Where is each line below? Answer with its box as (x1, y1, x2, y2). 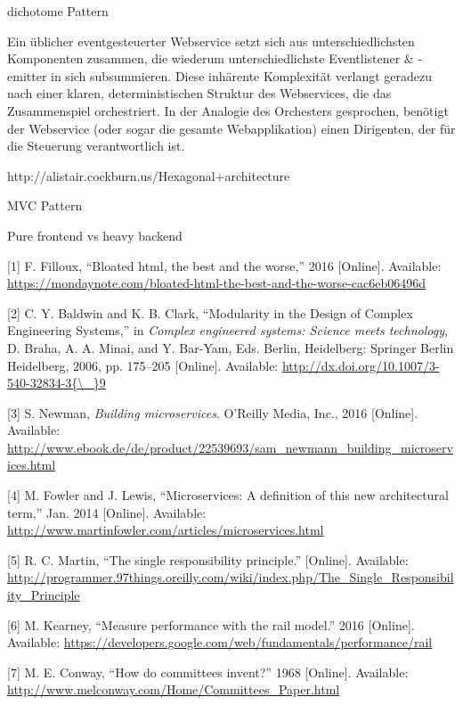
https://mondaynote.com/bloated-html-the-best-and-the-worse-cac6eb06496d (7, 274, 426, 292)
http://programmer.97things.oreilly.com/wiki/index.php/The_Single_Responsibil (7, 568, 454, 586)
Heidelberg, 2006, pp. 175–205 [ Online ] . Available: (7, 356, 279, 374)
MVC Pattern (7, 196, 83, 215)
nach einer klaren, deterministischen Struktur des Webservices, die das (7, 84, 392, 102)
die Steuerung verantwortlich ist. (7, 136, 185, 155)
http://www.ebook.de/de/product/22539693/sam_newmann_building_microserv (7, 438, 453, 456)
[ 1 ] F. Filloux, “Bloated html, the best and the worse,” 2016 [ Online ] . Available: (7, 256, 442, 275)
